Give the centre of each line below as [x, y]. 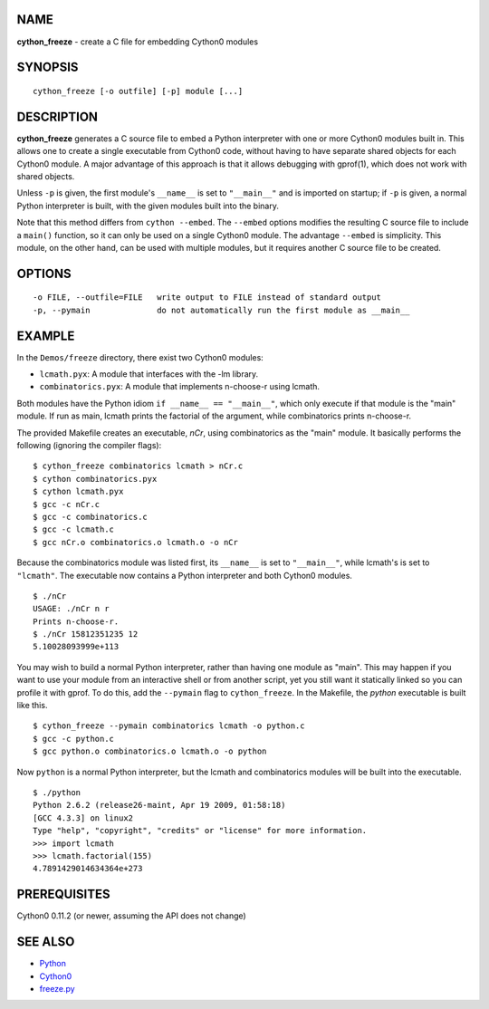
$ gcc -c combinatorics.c [91, 517]
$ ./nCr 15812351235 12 [86, 634]
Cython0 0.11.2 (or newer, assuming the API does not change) [131, 916]
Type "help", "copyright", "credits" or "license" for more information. [200, 831]
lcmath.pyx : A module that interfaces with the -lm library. [149, 374]
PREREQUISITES [63, 894]
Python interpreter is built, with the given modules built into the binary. [148, 206]
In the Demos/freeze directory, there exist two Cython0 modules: [140, 357]
